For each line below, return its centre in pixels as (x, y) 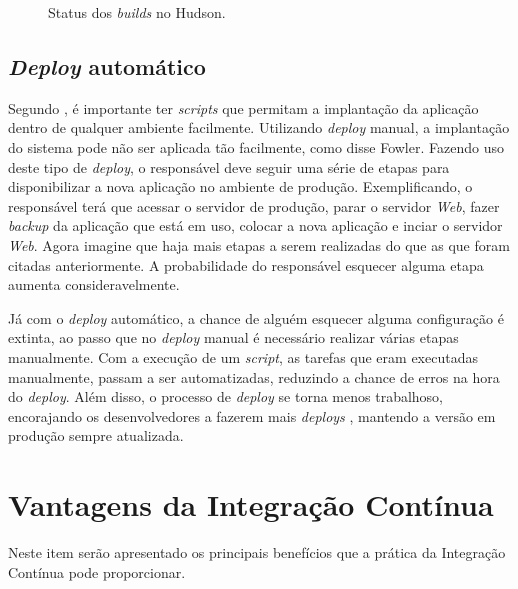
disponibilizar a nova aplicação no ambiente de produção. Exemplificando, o (240, 186)
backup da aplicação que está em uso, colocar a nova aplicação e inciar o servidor (255, 225)
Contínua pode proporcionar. (97, 571)
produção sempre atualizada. (96, 435)
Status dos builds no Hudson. (137, 12)
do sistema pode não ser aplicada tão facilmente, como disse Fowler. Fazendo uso (256, 146)
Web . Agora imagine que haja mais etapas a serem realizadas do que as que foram (259, 244)
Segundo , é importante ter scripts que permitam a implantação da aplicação (243, 107)
